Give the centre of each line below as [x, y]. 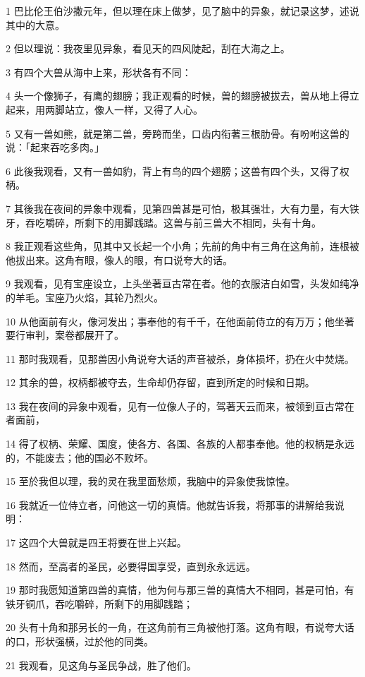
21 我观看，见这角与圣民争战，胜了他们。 [101, 665]
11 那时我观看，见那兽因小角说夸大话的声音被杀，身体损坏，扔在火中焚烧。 [180, 358]
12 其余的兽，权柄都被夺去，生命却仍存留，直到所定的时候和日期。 [160, 382]
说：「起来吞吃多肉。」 [55, 147]
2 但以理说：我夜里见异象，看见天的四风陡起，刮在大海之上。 [148, 48]
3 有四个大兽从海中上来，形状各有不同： [99, 72]
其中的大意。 [35, 24]
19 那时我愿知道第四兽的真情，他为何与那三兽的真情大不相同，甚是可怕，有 [180, 590]
